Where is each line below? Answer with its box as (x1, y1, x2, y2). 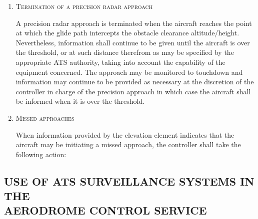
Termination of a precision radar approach (15, 1, 153, 11)
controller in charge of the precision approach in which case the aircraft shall (15, 86, 251, 96)
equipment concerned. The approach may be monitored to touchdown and (15, 66, 243, 77)
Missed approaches (15, 112, 74, 123)
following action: (15, 149, 66, 159)
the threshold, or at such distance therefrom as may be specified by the (15, 47, 234, 57)
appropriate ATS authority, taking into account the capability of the (15, 56, 225, 67)
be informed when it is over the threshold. (15, 96, 145, 106)
